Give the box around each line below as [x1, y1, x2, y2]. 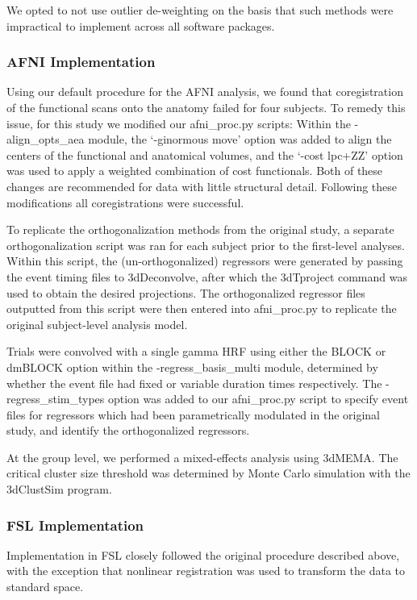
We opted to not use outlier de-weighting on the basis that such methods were [6, 2, 394, 18]
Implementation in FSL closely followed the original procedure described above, [6, 546, 400, 563]
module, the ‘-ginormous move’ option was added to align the [88, 131, 392, 148]
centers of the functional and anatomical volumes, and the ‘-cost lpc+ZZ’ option [6, 146, 403, 163]
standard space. [6, 578, 84, 595]
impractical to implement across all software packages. [6, 17, 275, 34]
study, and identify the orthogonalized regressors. [6, 422, 250, 439]
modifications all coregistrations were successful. [6, 194, 244, 210]
